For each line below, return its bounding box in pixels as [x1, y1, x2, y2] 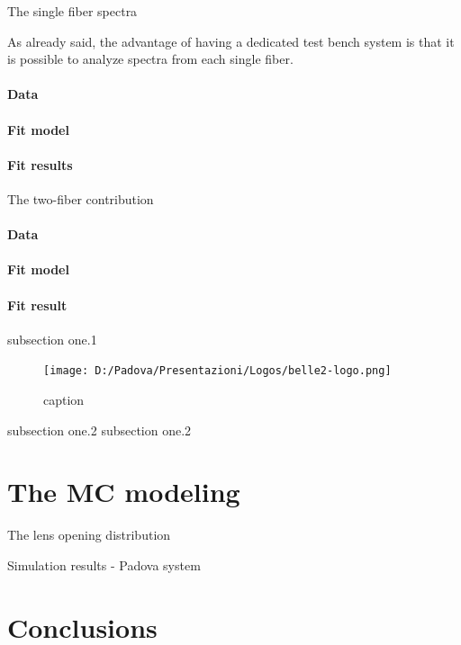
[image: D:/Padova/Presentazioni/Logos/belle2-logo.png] [43, 364, 392, 378]
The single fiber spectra [7, 2, 138, 20]
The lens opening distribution [7, 525, 171, 544]
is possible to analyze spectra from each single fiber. [7, 49, 294, 68]
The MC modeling [7, 473, 240, 510]
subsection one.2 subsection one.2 [7, 420, 192, 439]
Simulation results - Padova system [7, 555, 201, 574]
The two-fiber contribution [7, 189, 154, 208]
